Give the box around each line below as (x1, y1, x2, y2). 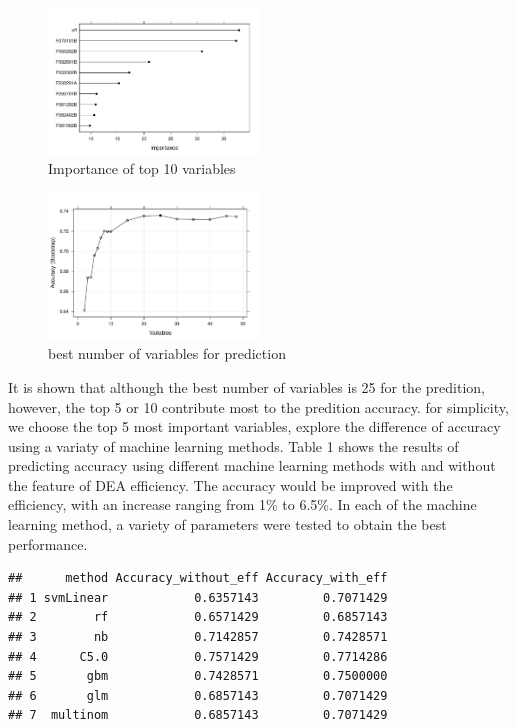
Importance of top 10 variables (48, 158, 236, 179)
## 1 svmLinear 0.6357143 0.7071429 (8, 590, 388, 605)
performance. (8, 533, 88, 554)
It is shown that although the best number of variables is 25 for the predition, (8, 376, 485, 397)
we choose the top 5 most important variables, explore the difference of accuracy (8, 416, 501, 437)
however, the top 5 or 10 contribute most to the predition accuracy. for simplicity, (8, 396, 509, 417)
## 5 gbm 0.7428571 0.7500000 (8, 669, 388, 684)
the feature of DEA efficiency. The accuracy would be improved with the (8, 474, 453, 495)
